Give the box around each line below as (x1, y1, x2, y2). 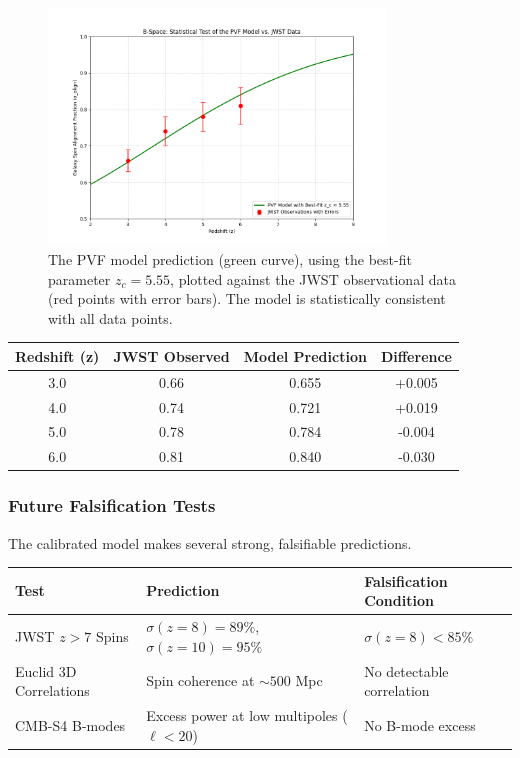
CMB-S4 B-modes (15, 714, 126, 735)
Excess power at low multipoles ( (146, 704, 348, 725)
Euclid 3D (15, 660, 77, 681)
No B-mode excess (364, 714, 476, 735)
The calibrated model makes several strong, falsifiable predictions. (8, 532, 412, 553)
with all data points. (48, 307, 173, 328)
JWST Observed (113, 345, 230, 366)
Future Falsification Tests (8, 493, 216, 518)
